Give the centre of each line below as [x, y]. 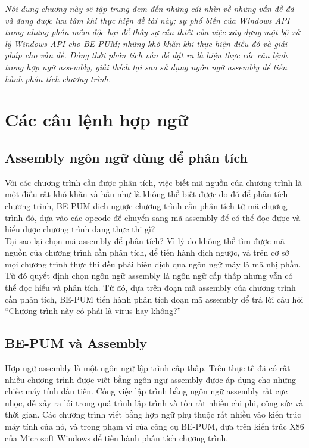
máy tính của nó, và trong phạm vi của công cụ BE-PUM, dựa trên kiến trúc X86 [154, 426]
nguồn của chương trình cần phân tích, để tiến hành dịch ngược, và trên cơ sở [147, 252]
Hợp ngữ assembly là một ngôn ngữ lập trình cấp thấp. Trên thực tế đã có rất [148, 368]
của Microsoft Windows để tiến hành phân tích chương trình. [117, 438]
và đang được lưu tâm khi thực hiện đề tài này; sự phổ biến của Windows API [147, 20]
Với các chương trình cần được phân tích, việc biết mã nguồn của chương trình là [154, 182]
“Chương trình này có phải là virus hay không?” [93, 311]
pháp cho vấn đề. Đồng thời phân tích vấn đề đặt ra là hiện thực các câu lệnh [146, 55]
